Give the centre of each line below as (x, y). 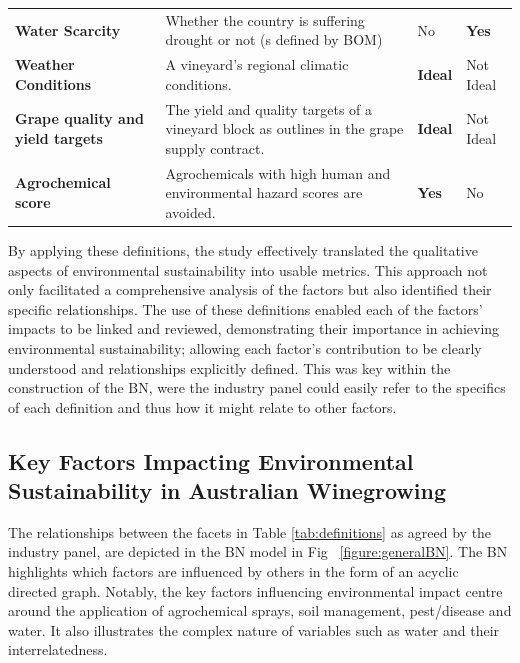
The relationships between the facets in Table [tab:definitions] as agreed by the (250, 531)
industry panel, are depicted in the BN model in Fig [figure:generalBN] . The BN (258, 551)
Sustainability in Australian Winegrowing (227, 490)
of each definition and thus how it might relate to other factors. (202, 406)
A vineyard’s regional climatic (257, 64)
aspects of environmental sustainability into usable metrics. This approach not (248, 269)
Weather (45, 64)
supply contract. (215, 147)
